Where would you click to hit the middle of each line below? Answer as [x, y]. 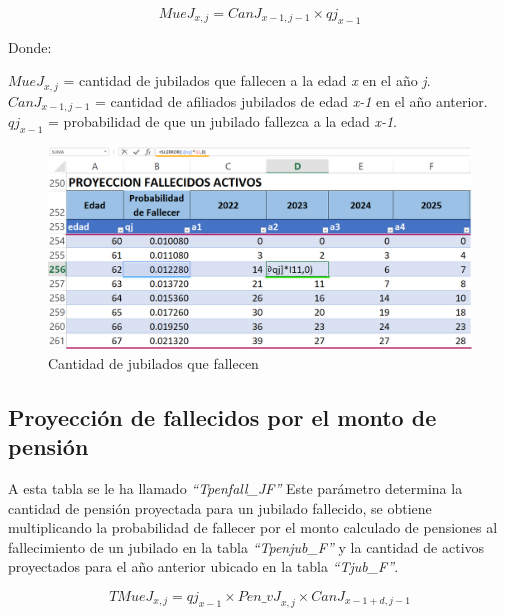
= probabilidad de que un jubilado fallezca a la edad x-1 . [222, 121]
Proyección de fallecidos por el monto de [222, 416]
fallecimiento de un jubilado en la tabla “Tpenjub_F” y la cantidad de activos [246, 546]
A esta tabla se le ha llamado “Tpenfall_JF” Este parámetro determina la [235, 487]
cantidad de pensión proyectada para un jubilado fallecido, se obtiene [220, 507]
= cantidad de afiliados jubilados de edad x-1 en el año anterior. [291, 100]
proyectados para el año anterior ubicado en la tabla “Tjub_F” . [203, 566]
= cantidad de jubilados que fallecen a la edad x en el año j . [247, 80]
